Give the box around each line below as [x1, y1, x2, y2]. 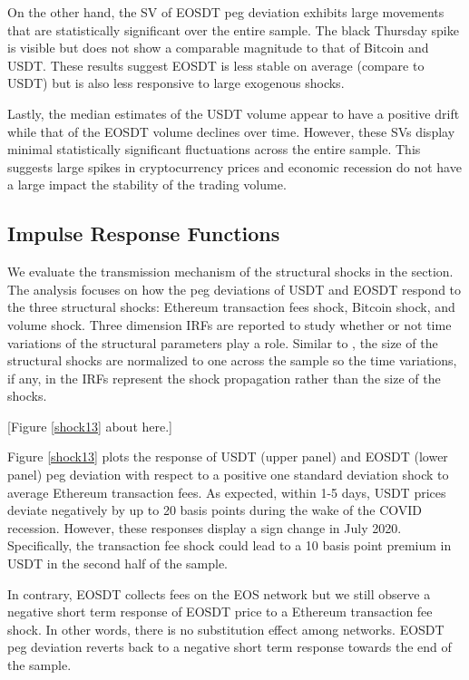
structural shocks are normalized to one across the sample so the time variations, [7, 351, 457, 370]
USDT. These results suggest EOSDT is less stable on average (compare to [7, 55, 425, 74]
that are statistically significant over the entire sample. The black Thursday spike [7, 20, 459, 39]
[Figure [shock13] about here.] [7, 416, 172, 435]
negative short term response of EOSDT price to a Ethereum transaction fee [7, 602, 433, 621]
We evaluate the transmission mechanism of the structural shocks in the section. [7, 262, 454, 281]
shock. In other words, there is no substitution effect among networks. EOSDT [7, 619, 445, 638]
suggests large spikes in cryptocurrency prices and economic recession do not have [7, 157, 462, 176]
